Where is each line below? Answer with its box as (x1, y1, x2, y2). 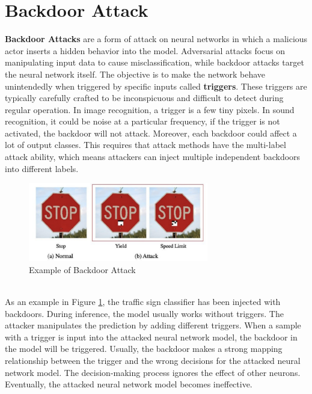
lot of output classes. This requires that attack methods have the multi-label (5, 138, 286, 151)
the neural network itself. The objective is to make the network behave (5, 67, 266, 80)
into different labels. (5, 162, 79, 174)
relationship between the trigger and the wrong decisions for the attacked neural (5, 354, 301, 367)
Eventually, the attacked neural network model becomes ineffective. (5, 378, 252, 390)
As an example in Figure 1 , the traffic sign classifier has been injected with (5, 295, 281, 308)
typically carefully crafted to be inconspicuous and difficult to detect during (5, 91, 284, 104)
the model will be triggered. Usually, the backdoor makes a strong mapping (5, 342, 283, 355)
